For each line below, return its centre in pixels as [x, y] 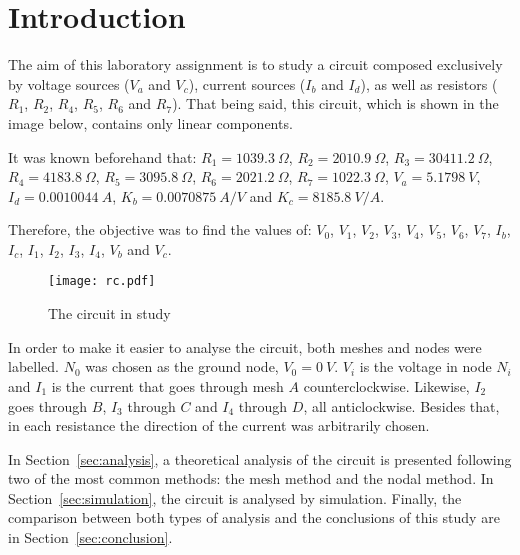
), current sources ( [247, 83]
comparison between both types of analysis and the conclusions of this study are [254, 517]
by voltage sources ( [69, 83]
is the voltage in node [425, 366]
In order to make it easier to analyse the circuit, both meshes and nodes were [245, 346]
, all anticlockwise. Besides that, [401, 405]
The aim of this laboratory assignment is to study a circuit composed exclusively [255, 64]
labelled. [33, 366]
